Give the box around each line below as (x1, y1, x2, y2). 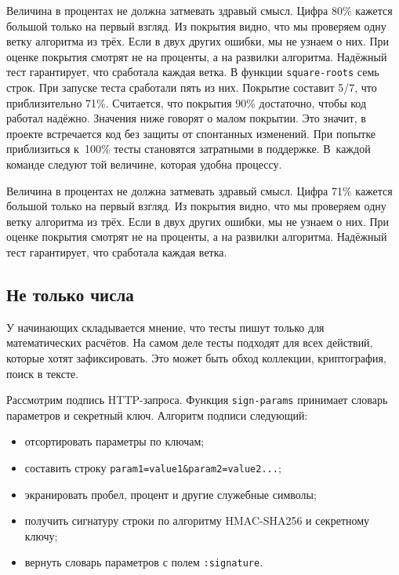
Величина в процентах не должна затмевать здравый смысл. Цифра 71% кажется (6, 182, 393, 198)
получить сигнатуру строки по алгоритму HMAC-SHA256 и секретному (24, 512, 370, 529)
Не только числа (6, 282, 134, 306)
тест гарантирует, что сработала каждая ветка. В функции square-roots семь (6, 64, 379, 80)
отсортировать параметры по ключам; (24, 433, 205, 449)
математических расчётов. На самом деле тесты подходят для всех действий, (6, 334, 373, 351)
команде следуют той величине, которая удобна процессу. (6, 156, 282, 172)
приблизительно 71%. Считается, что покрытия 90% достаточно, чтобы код (6, 94, 367, 111)
